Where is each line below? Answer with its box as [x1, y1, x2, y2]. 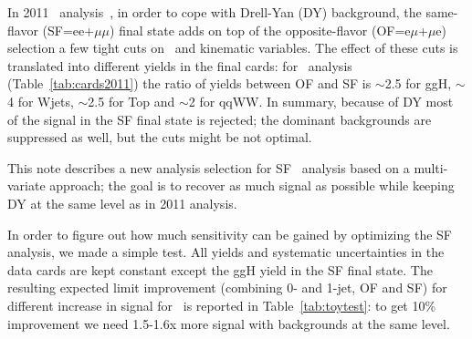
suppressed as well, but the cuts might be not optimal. [7, 128, 312, 147]
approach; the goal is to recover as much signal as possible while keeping [49, 176, 455, 195]
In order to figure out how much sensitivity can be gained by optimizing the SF [7, 224, 452, 243]
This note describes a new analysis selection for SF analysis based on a [7, 158, 410, 177]
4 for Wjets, [7, 91, 74, 110]
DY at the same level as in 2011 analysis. [7, 193, 237, 212]
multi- [414, 158, 448, 177]
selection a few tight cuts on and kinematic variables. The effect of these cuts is [7, 38, 458, 57]
